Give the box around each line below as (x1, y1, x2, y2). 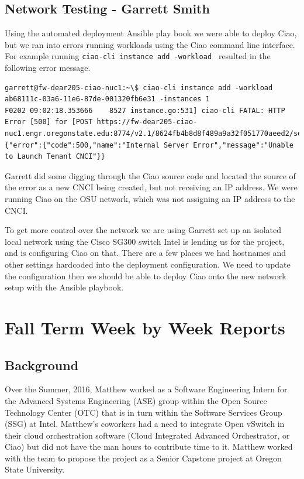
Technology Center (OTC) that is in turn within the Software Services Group (5, 406, 282, 418)
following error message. (5, 61, 91, 74)
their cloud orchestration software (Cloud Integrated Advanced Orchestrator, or (5, 429, 290, 441)
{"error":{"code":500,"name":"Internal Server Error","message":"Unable (5, 141, 293, 149)
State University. (5, 463, 65, 475)
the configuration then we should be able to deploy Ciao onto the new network (5, 269, 286, 282)
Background (5, 355, 79, 374)
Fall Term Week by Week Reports (5, 315, 285, 339)
